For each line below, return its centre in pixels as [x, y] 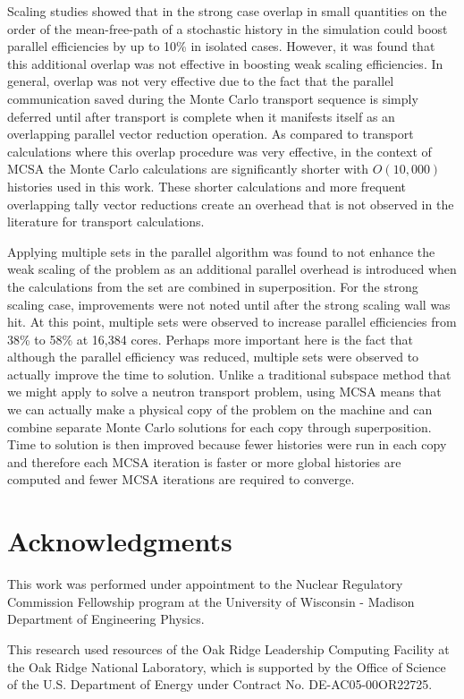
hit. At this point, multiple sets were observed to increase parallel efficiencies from [232, 322]
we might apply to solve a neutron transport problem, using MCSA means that [224, 392]
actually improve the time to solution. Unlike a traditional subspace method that [229, 374]
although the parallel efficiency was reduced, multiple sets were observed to [213, 357]
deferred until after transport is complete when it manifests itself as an [201, 116]
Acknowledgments [120, 541]
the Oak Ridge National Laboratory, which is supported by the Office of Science [227, 666]
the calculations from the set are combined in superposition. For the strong [213, 286]
